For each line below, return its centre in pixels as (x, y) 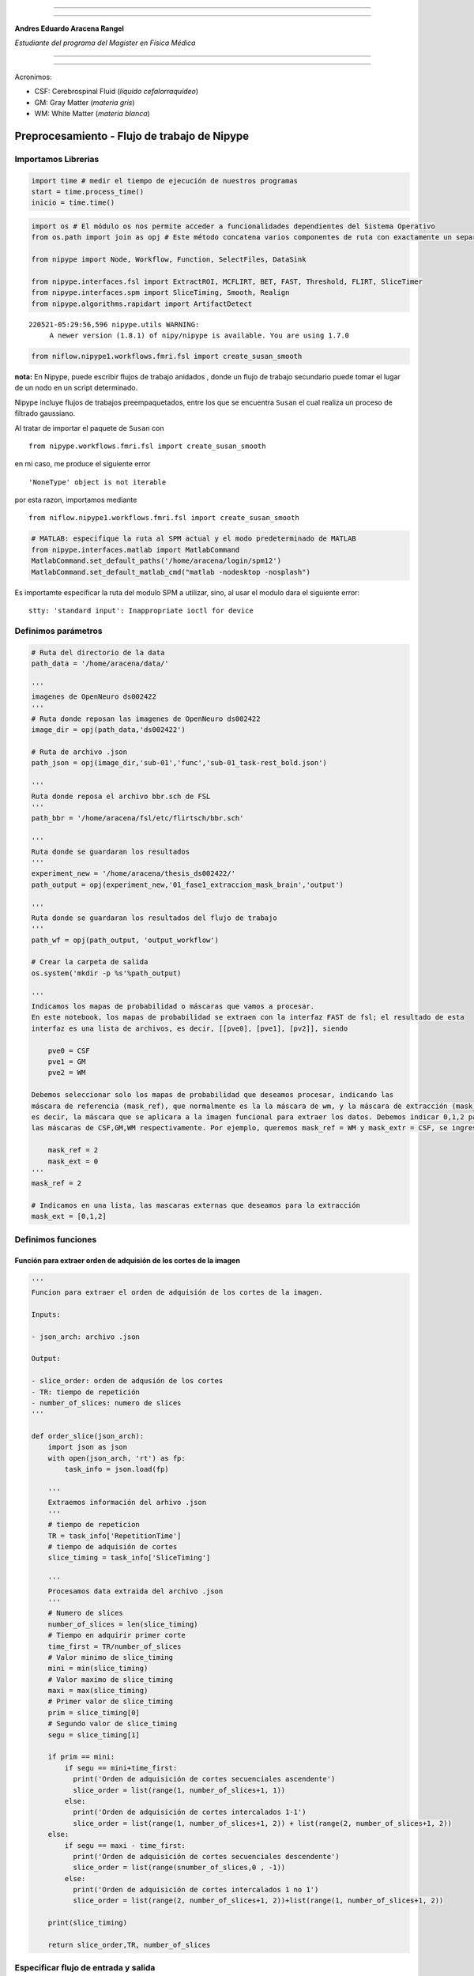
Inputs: (46, 1314)
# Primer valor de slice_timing (111, 1702)
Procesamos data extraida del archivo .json (135, 1591)
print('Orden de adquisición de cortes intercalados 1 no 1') (196, 1890)
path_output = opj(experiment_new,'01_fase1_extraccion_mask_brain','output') (187, 884)
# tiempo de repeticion (94, 1525)
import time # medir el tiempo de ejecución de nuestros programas (165, 181)
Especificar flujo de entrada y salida (85, 1968)
